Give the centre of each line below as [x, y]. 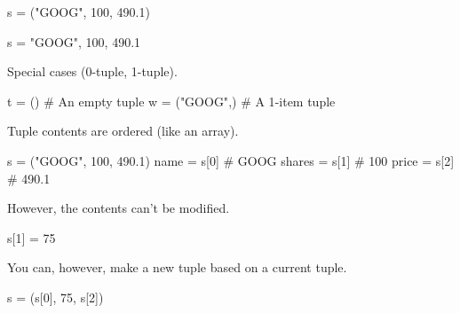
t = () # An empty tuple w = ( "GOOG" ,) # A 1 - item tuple [171, 101]
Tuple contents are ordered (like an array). [123, 131]
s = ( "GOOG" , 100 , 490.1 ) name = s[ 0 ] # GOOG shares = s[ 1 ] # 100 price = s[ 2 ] [231, 160]
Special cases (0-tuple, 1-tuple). [92, 71]
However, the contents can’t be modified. [119, 208]
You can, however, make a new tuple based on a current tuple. [177, 267]
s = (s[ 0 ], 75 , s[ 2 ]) [56, 297]
